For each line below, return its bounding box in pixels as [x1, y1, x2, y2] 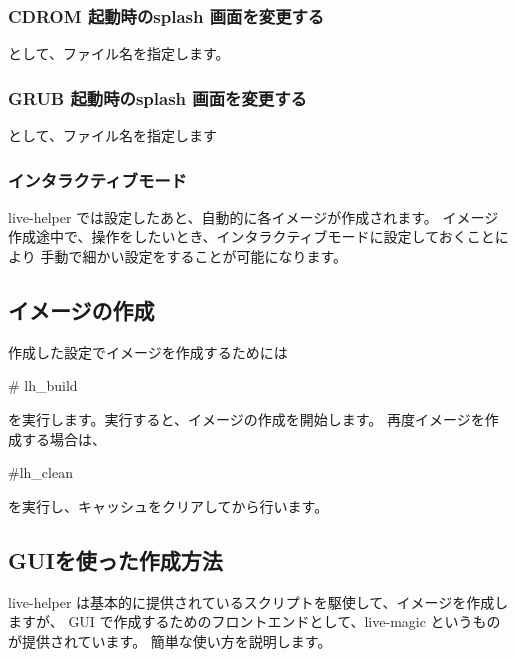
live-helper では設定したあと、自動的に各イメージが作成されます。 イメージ [8, 206, 499, 227]
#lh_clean [8, 462, 73, 483]
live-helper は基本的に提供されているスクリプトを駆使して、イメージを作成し [8, 591, 509, 612]
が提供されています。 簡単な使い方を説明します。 [8, 630, 332, 651]
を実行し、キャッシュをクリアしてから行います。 [8, 495, 329, 516]
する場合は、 [21, 428, 106, 449]
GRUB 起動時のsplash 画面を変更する [8, 85, 307, 110]
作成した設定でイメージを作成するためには [8, 341, 288, 362]
